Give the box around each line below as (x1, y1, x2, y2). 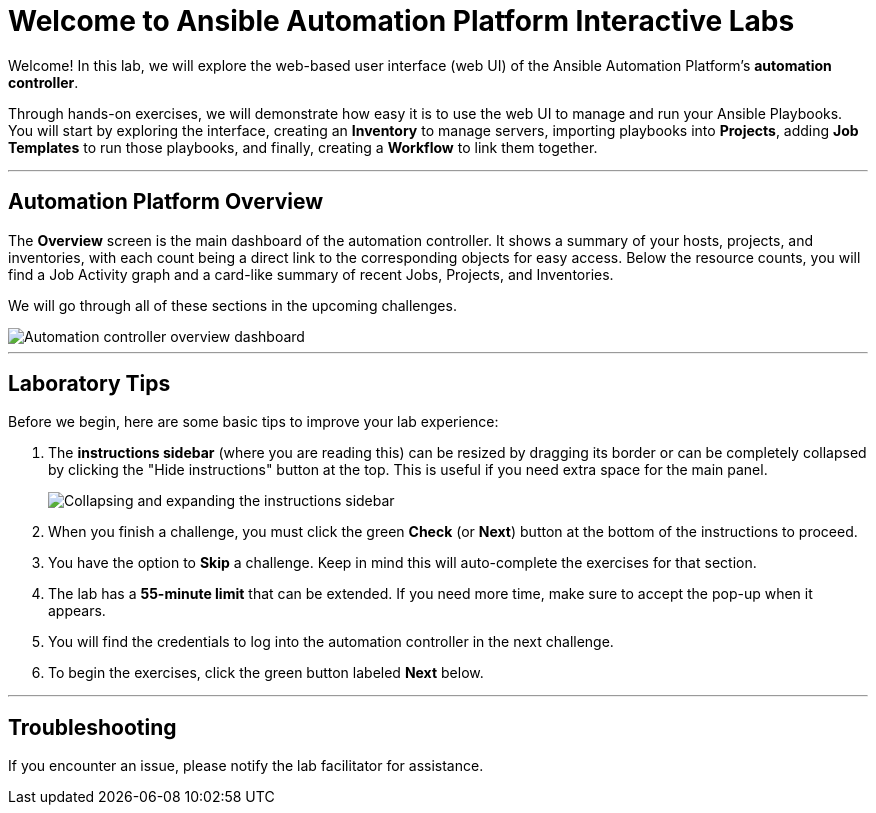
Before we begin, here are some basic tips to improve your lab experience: (8, 413, 499, 431)
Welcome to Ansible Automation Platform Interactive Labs (8, 4, 795, 38)
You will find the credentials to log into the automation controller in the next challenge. (48, 633, 614, 651)
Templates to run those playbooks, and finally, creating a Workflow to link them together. (8, 138, 598, 156)
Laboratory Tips (8, 371, 171, 397)
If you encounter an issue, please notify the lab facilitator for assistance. (8, 757, 484, 775)
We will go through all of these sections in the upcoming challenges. (8, 296, 457, 314)
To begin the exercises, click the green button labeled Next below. (48, 664, 484, 682)
